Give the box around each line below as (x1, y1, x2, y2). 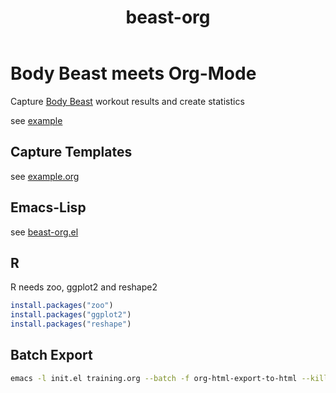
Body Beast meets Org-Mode (10, 62, 257, 85)
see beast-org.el (10, 226, 79, 238)
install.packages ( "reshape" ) (10, 319, 132, 330)
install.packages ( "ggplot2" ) (10, 310, 132, 320)
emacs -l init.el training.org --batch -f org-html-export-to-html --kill (10, 373, 329, 383)
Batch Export (10, 347, 93, 364)
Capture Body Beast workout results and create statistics (10, 95, 245, 107)
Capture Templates (10, 144, 133, 161)
